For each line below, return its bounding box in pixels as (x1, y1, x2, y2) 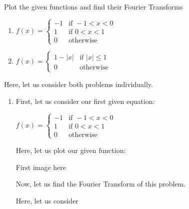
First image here (15, 161, 66, 172)
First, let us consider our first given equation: (15, 95, 155, 106)
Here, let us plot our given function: (15, 144, 126, 155)
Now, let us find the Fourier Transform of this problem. (15, 178, 186, 189)
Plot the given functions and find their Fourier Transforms (4, 1, 183, 11)
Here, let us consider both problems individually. (4, 79, 153, 89)
